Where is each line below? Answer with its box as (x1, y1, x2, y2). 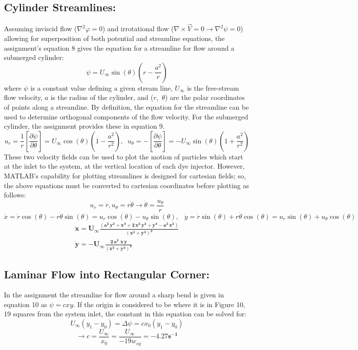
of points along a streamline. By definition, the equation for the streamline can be (4, 101, 249, 112)
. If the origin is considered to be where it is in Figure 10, (73, 299, 245, 309)
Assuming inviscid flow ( (4, 23, 77, 34)
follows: (4, 190, 26, 200)
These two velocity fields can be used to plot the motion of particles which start (4, 151, 243, 161)
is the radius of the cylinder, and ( (50, 92, 153, 102)
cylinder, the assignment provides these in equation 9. (4, 121, 165, 131)
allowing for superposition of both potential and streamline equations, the (4, 33, 225, 43)
